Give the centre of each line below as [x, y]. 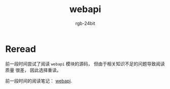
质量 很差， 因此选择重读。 [33, 70]
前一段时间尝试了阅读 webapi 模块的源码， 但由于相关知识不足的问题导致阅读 [85, 64]
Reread [21, 49]
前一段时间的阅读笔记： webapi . [39, 81]
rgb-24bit [85, 23]
